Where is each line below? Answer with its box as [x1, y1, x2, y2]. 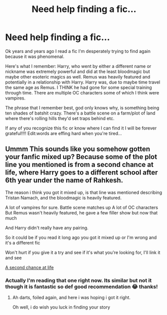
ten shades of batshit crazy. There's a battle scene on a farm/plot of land [5, 110, 156, 116]
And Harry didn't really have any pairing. [5, 224, 88, 230]
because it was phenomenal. [5, 53, 64, 59]
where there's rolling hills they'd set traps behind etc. [5, 115, 115, 121]
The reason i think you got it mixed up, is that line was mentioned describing [5, 189, 162, 195]
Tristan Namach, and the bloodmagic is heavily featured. [5, 194, 121, 200]
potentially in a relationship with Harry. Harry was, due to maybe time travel [5, 79, 160, 85]
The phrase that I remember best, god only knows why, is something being [5, 104, 159, 110]
